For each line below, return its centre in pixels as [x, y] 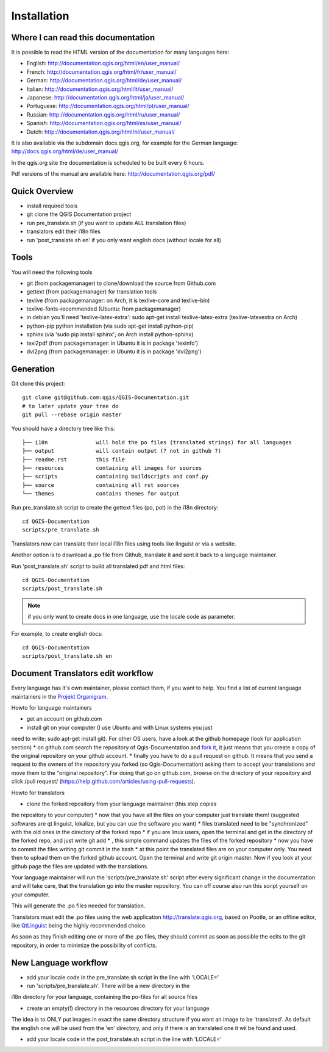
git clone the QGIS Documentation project [79, 214]
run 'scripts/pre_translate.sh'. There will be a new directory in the [108, 986]
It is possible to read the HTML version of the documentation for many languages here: [120, 52]
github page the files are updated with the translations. [80, 866]
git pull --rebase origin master [72, 415]
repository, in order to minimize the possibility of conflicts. [84, 945]
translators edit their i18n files [63, 231]
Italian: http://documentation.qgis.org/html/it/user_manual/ [100, 89]
